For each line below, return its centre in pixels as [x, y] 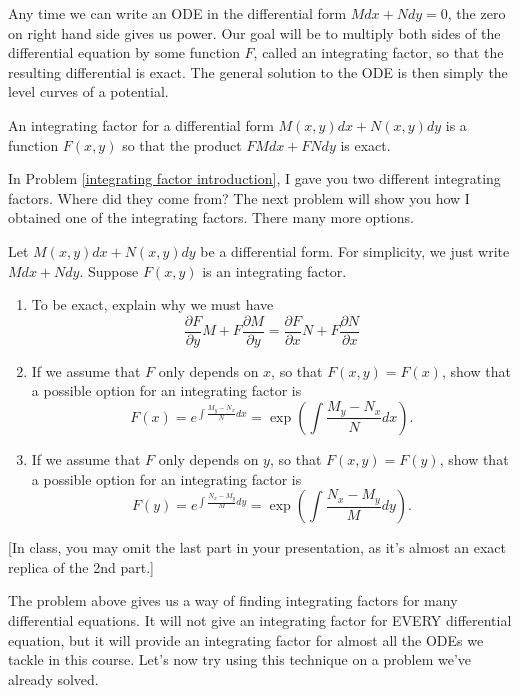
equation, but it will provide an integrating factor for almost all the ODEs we [246, 639]
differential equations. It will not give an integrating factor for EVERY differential [260, 619]
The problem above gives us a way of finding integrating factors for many [233, 600]
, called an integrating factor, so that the [378, 52]
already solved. [53, 678]
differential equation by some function [124, 52]
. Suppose [109, 270]
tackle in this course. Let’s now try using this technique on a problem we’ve [240, 659]
